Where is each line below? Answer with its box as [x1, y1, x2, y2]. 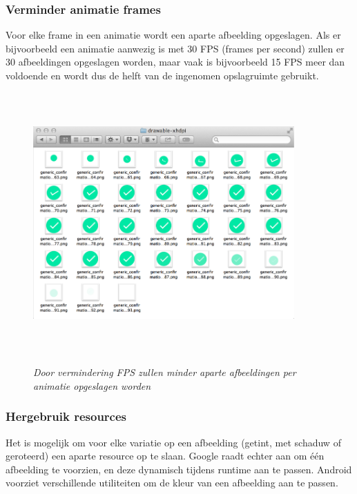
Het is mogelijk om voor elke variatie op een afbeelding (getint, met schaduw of [6, 435, 341, 449]
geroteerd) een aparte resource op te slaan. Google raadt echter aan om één [6, 448, 325, 463]
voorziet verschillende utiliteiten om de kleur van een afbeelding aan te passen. [6, 475, 338, 490]
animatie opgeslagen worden [33, 378, 151, 393]
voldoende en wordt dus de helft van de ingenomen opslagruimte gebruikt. [6, 68, 319, 82]
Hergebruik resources [6, 408, 127, 425]
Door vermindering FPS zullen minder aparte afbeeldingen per [33, 365, 296, 379]
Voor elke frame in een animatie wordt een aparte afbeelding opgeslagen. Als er [6, 28, 341, 42]
